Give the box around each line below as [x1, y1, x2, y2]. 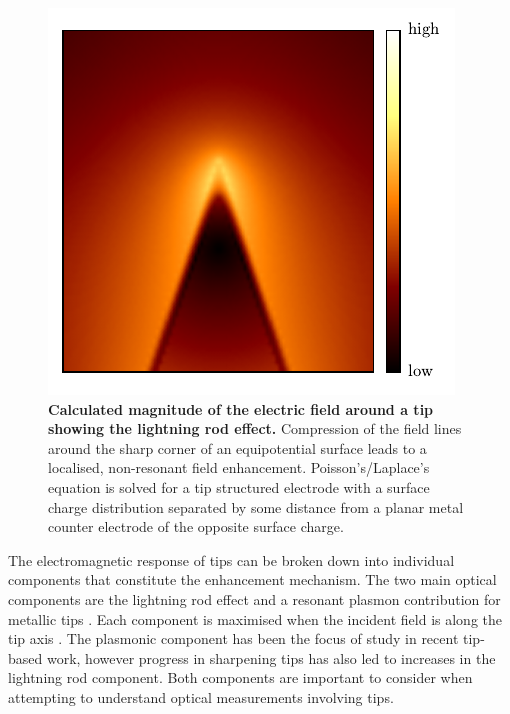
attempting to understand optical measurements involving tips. [8, 686, 394, 707]
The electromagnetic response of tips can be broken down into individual [8, 549, 455, 570]
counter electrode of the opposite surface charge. [48, 516, 344, 537]
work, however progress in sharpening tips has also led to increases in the [46, 647, 496, 668]
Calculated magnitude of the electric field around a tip [48, 398, 434, 419]
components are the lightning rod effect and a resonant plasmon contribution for [8, 588, 501, 609]
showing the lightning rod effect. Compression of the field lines [48, 418, 462, 439]
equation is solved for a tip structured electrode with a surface [48, 476, 430, 497]
